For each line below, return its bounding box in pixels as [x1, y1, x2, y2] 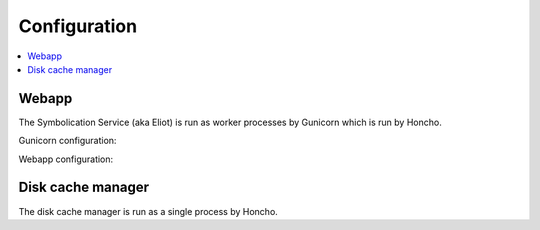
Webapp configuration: [18, 153, 114, 165]
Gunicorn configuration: [18, 135, 117, 147]
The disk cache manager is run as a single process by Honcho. [18, 205, 279, 217]
